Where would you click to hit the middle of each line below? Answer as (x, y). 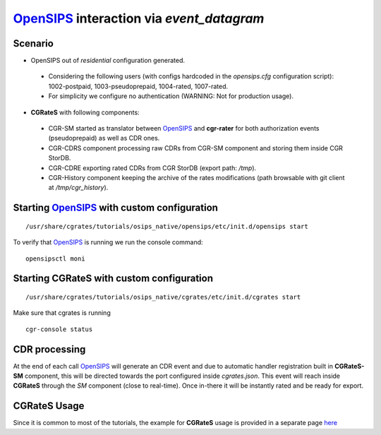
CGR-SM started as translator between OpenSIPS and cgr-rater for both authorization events (184, 129)
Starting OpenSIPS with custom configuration (116, 208)
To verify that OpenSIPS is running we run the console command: (108, 242)
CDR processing (49, 349)
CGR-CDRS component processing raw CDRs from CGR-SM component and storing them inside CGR (196, 148)
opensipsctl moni (55, 258)
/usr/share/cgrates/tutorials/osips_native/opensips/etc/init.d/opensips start (167, 226)
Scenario (34, 43)
